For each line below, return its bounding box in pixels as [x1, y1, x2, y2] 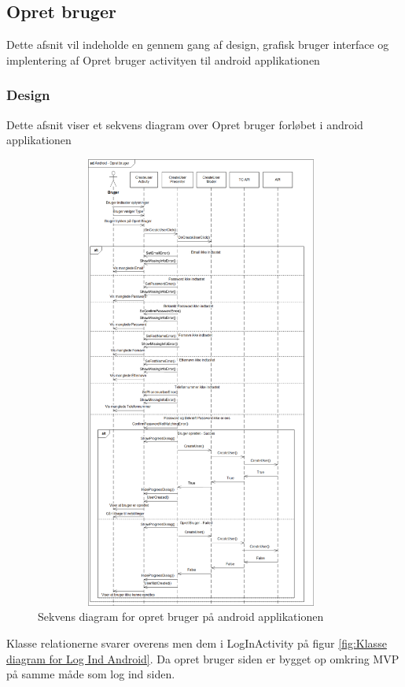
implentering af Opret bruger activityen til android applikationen [6, 51, 320, 68]
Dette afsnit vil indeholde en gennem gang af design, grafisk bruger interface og [6, 36, 389, 53]
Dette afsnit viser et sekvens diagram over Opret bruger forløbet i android [6, 116, 363, 132]
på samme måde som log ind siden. [6, 666, 175, 682]
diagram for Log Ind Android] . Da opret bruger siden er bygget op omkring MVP [6, 650, 399, 667]
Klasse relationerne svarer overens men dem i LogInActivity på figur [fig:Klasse [6, 634, 387, 651]
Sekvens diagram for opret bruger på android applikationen [38, 608, 324, 625]
